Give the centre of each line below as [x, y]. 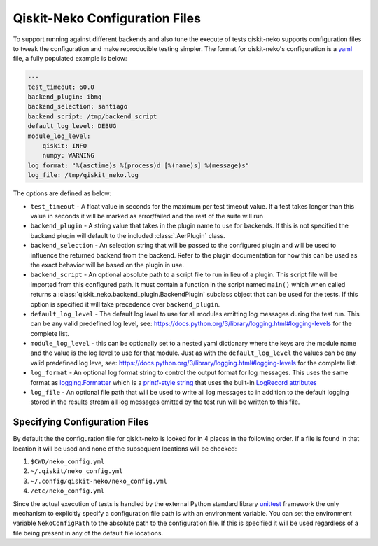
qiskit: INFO [65, 146]
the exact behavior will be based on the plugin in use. [107, 265]
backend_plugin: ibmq [65, 97]
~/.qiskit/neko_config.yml [77, 471]
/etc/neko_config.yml [68, 491]
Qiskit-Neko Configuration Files [107, 18]
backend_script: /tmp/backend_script [92, 116]
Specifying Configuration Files [81, 422]
